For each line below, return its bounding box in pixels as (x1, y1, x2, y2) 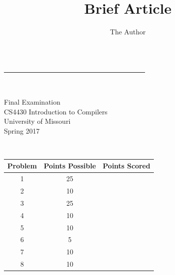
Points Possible (43, 161, 96, 171)
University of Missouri (4, 116, 71, 126)
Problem (7, 161, 37, 171)
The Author (110, 27, 146, 37)
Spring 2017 (4, 125, 40, 136)
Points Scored (103, 161, 150, 171)
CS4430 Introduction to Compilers (4, 106, 108, 116)
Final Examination (4, 96, 60, 107)
